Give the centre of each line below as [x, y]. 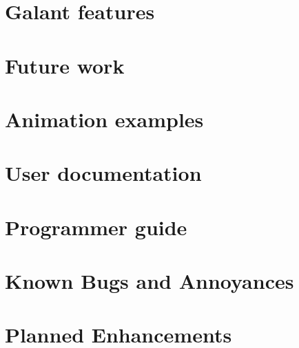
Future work [65, 65]
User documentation [103, 173]
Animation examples [104, 119]
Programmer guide [96, 227]
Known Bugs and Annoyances [149, 281]
